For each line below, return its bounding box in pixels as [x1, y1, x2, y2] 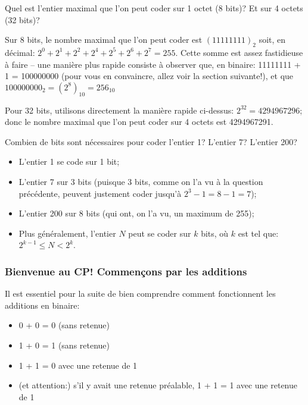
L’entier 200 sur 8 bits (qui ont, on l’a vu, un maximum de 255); [18, 207, 254, 219]
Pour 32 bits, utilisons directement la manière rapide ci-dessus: [5, 103, 234, 116]
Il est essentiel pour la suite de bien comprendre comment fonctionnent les [5, 287, 276, 300]
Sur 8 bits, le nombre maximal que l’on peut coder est [5, 33, 203, 46]
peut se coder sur [128, 227, 191, 239]
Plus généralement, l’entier [18, 227, 116, 239]
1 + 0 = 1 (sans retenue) [18, 338, 110, 351]
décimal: [5, 46, 35, 58]
